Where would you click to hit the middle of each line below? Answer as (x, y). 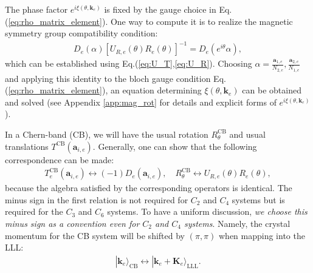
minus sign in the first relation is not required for (97, 199)
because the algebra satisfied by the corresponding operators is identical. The (149, 188)
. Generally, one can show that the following (175, 146)
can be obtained (272, 90)
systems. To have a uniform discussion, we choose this (207, 211)
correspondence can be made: (60, 159)
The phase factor (36, 9)
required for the (34, 211)
